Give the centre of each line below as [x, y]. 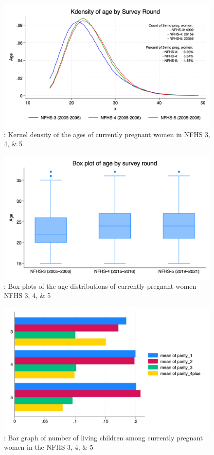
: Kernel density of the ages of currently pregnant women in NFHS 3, [107, 134]
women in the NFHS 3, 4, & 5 [49, 447]
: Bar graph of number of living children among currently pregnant [104, 437]
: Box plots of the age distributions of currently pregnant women [100, 286]
